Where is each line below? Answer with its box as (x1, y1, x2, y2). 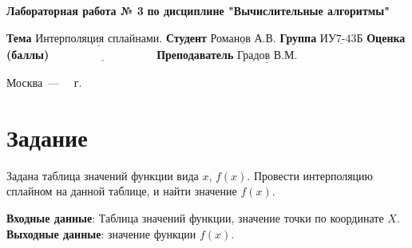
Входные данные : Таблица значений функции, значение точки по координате (6, 209, 384, 226)
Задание (6, 120, 88, 153)
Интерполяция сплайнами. (35, 33, 163, 45)
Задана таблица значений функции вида (6, 167, 199, 183)
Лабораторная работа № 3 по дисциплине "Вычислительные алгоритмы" (6, 2, 390, 18)
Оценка (366, 29, 406, 45)
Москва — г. (6, 74, 82, 91)
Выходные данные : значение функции (6, 225, 196, 242)
